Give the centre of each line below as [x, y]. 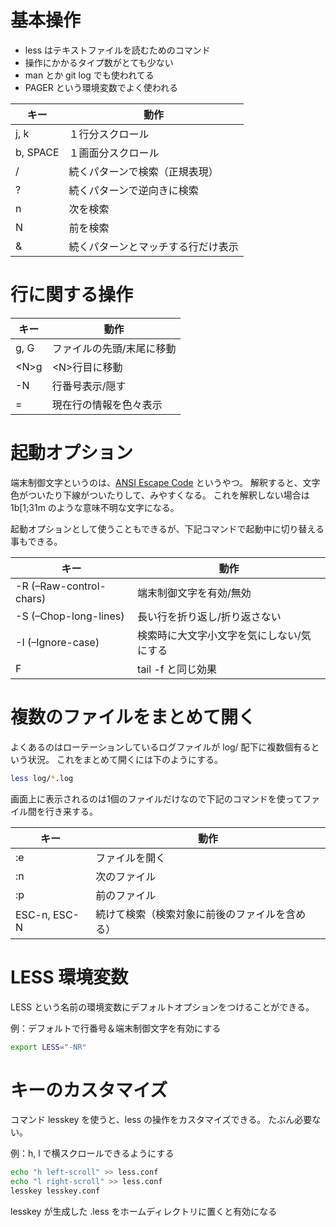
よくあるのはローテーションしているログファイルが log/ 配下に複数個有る [161, 747]
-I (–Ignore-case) [57, 642]
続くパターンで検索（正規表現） [143, 171]
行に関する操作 [72, 295]
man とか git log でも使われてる [89, 75]
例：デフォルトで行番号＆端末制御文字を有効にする [116, 1028]
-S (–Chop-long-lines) [70, 616]
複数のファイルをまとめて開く [133, 717]
